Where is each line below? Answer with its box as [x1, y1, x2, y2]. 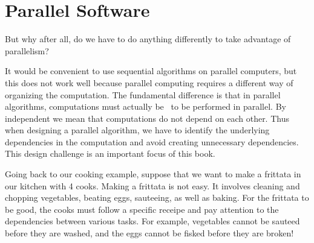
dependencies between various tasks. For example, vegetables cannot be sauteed [5, 215, 300, 227]
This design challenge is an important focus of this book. [5, 147, 215, 160]
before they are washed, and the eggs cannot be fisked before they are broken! [5, 227, 294, 239]
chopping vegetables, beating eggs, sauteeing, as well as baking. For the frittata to [5, 191, 309, 204]
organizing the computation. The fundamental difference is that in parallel [5, 88, 281, 101]
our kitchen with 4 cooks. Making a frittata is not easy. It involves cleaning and [5, 179, 300, 192]
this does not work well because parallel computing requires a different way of [5, 76, 293, 89]
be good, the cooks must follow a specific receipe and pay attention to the [5, 203, 279, 215]
